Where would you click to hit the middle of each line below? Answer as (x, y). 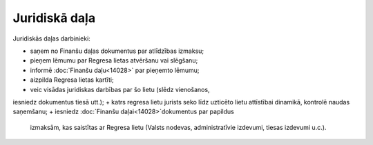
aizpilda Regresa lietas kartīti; (72, 80)
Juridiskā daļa (54, 18)
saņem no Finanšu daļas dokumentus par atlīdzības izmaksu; (117, 51)
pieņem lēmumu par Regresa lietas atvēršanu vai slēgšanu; (114, 60)
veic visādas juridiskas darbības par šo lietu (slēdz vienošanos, (120, 89)
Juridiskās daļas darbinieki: (52, 38)
